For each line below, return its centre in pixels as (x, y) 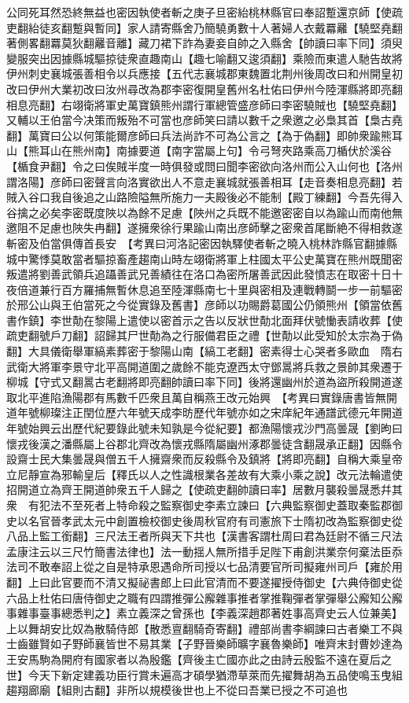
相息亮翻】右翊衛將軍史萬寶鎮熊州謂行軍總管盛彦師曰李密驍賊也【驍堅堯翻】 (204, 104)
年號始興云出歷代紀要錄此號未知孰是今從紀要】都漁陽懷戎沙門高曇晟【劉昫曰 (204, 428)
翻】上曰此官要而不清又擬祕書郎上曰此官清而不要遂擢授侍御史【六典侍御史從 (204, 582)
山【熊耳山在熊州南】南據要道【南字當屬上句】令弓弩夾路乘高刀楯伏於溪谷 (199, 151)
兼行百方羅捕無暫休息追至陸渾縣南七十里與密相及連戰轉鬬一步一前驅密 (221, 289)
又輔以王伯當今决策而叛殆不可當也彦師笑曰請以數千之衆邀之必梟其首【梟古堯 (204, 120)
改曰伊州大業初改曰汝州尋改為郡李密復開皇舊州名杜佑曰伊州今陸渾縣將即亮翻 (204, 88)
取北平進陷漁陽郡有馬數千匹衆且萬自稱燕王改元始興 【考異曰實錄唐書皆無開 (202, 397)
